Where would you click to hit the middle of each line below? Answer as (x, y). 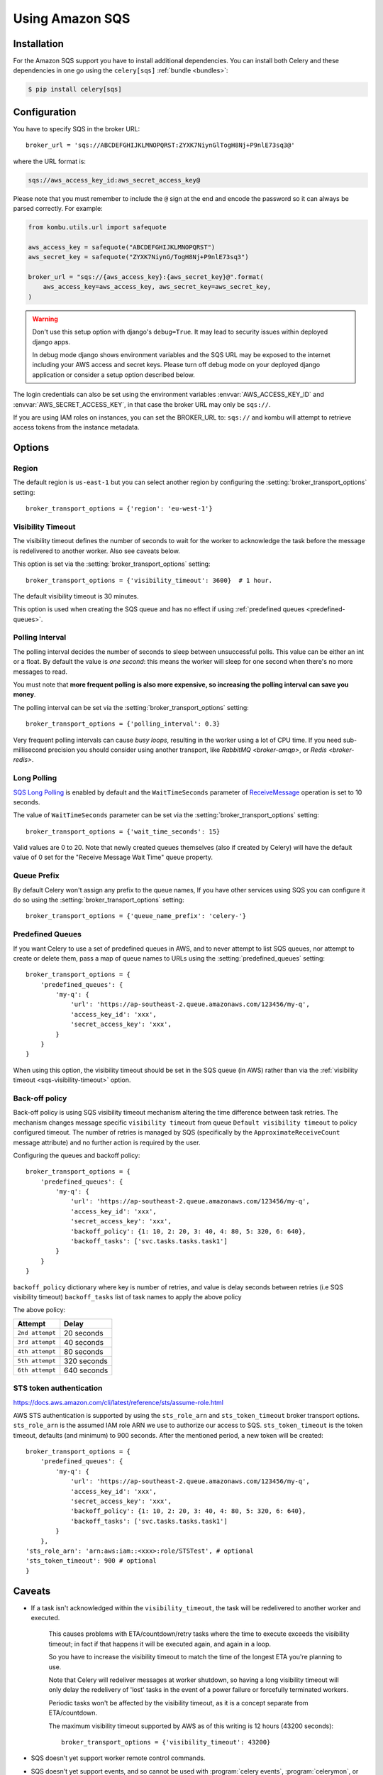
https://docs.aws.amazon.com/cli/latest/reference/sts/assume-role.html (118, 1402)
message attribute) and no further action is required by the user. (107, 1142)
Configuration (45, 112)
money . (24, 694)
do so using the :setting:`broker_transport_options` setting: (99, 900)
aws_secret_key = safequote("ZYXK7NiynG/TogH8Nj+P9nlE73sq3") (138, 257)
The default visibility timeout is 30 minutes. (76, 596)
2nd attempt (37, 1333)
